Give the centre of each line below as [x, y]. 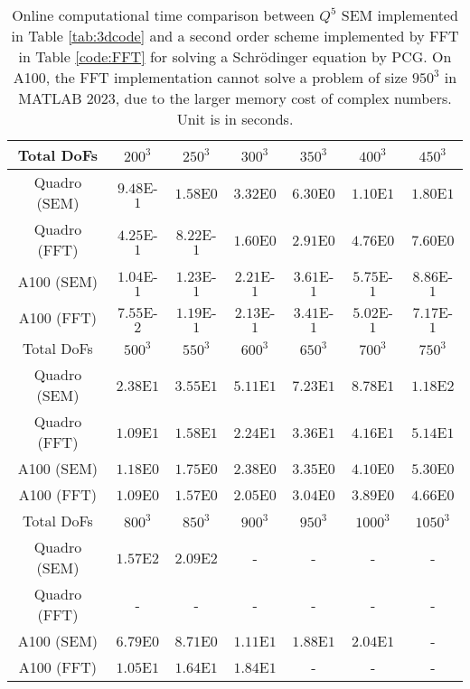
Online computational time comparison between [163, 15]
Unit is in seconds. [235, 119]
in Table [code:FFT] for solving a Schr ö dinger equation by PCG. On [235, 56]
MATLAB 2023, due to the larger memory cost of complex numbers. [235, 98]
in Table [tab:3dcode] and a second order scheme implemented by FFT [235, 36]
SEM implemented [399, 15]
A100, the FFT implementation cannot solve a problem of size [210, 77]
